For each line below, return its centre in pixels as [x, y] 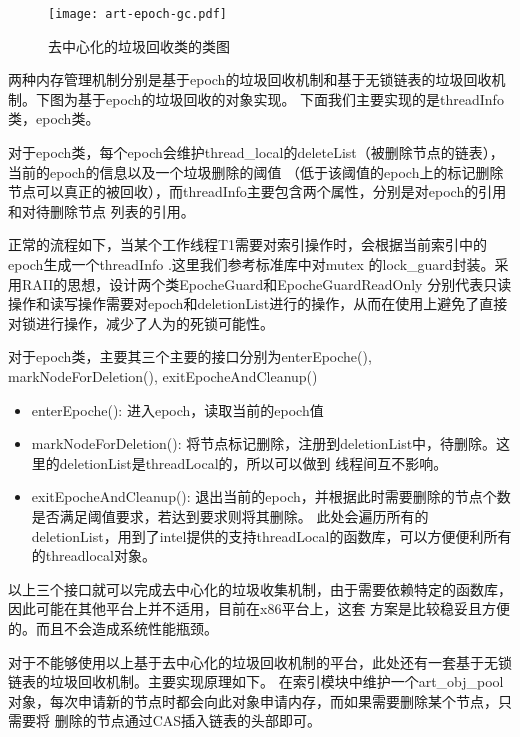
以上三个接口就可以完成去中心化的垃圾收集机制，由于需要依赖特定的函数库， [260, 588]
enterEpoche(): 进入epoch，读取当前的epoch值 [177, 409]
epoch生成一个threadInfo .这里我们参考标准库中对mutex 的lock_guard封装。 [251, 264]
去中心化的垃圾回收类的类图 [139, 45]
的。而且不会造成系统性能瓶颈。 [113, 627]
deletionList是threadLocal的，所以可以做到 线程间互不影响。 [253, 462]
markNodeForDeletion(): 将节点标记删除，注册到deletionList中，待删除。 [264, 443]
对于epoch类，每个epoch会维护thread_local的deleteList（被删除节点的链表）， [256, 152]
